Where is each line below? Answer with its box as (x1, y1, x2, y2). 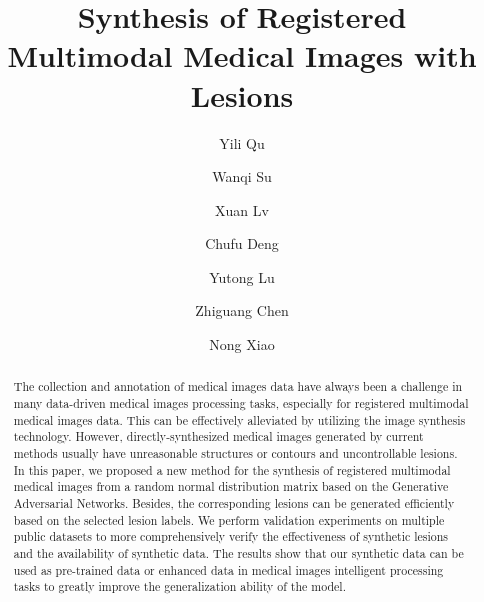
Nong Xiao (209, 334, 275, 355)
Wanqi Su (212, 166, 272, 187)
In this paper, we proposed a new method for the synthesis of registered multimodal (13, 461, 451, 478)
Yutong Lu (209, 266, 275, 287)
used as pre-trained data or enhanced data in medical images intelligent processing (13, 561, 444, 578)
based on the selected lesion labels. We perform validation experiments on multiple (13, 511, 445, 528)
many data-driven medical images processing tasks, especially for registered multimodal (13, 395, 469, 412)
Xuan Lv (215, 199, 269, 220)
